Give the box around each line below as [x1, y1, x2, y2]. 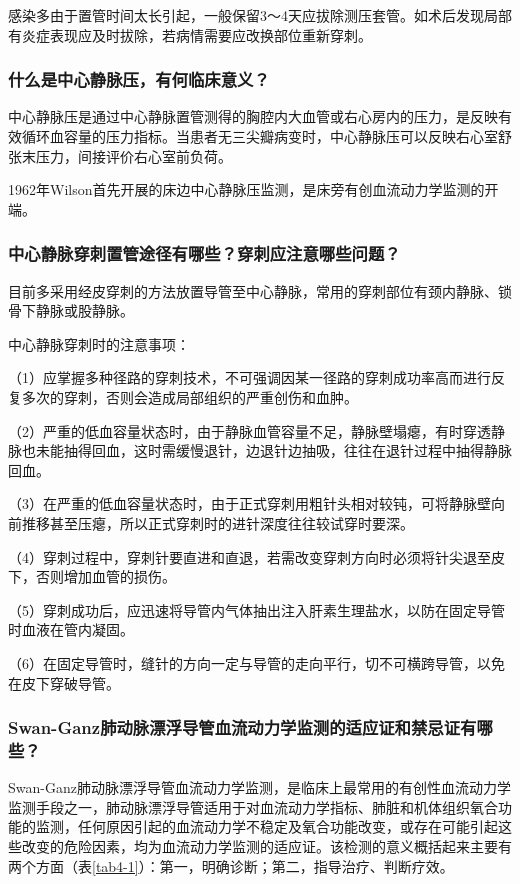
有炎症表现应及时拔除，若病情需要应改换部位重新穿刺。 [8, 24, 372, 45]
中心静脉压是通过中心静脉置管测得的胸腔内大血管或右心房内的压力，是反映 [8, 106, 498, 127]
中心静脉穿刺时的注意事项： [8, 333, 190, 354]
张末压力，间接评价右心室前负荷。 [8, 145, 232, 166]
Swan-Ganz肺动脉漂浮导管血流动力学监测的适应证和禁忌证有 [8, 715, 477, 740]
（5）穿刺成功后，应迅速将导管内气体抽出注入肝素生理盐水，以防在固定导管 [8, 599, 505, 620]
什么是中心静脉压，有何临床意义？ [8, 67, 270, 92]
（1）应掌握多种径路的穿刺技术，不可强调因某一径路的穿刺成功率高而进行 [8, 367, 491, 388]
